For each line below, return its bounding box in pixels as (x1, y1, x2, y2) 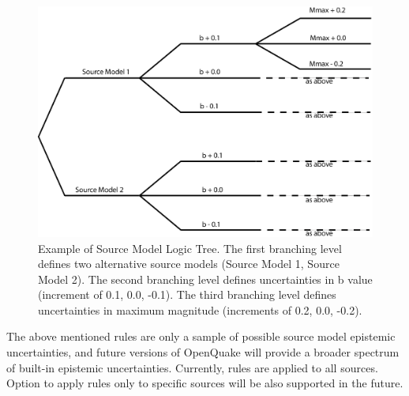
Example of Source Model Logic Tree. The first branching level (38, 239, 342, 256)
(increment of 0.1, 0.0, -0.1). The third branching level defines (38, 286, 336, 303)
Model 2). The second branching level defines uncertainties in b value (38, 270, 373, 287)
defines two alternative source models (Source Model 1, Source (38, 255, 340, 272)
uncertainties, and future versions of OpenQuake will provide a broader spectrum (6, 344, 400, 360)
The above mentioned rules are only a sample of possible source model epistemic (6, 328, 396, 345)
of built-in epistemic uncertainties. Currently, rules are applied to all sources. (6, 359, 378, 375)
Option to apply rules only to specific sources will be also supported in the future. (6, 375, 403, 391)
